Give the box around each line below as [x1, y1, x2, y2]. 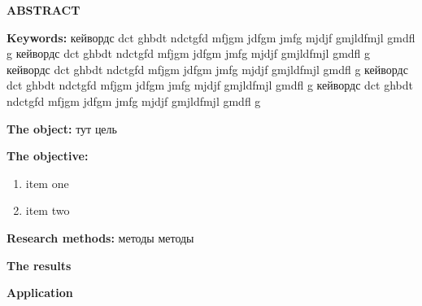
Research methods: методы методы [7, 229, 194, 246]
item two [25, 202, 70, 219]
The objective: [7, 147, 89, 164]
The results [7, 256, 72, 273]
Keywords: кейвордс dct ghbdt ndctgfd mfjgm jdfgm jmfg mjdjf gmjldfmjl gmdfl [7, 28, 415, 46]
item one [25, 174, 69, 191]
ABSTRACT [7, 2, 80, 18]
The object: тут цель [7, 120, 117, 137]
